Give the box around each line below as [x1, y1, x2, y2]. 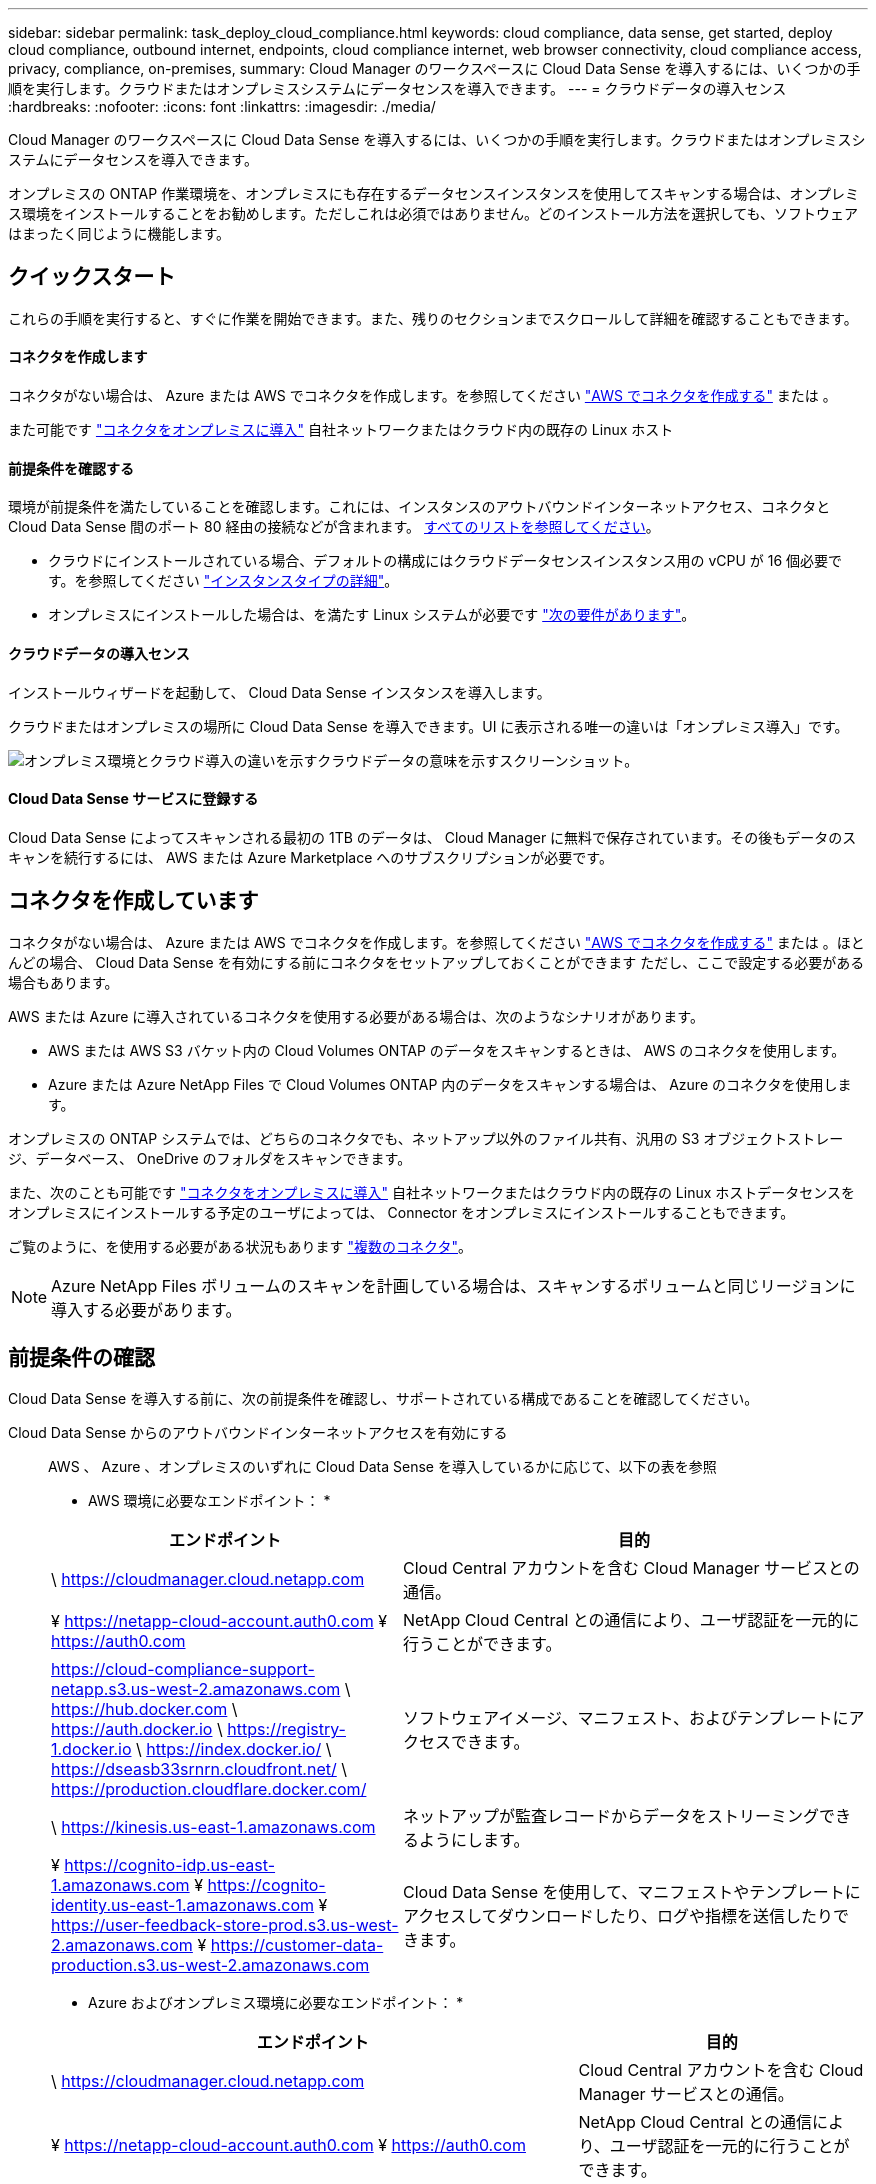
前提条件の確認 [8, 1344, 155, 1370]
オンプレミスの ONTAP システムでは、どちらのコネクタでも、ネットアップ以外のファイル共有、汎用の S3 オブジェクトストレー [8, 1129, 844, 1147]
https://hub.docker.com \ [51, 1699, 238, 1720]
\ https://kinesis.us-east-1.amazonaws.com [51, 1817, 376, 1838]
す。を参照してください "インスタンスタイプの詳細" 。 [48, 572, 399, 590]
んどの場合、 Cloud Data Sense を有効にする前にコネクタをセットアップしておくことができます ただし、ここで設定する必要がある [8, 953, 865, 971]
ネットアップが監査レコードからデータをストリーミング [403, 1806, 820, 1827]
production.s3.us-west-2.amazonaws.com [51, 1955, 370, 1976]
